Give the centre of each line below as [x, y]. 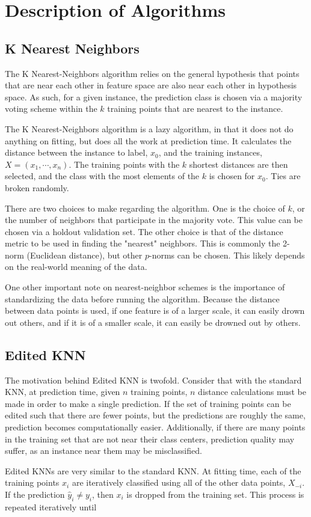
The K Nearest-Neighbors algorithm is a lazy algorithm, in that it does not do [149, 128]
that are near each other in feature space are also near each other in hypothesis [151, 85]
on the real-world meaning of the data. [76, 267]
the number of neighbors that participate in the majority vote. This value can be [154, 220]
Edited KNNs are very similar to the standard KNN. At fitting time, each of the [153, 470]
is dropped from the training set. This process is [215, 494]
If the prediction [35, 494]
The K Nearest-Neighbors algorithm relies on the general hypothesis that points [152, 73]
